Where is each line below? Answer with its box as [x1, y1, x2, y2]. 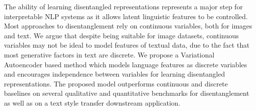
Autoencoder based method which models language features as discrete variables [4, 59, 247, 69]
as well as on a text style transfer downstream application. [4, 97, 181, 108]
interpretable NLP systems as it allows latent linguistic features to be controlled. [4, 11, 248, 21]
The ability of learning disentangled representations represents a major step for [4, 1, 243, 11]
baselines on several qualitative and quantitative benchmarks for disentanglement [4, 88, 250, 98]
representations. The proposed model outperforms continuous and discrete [4, 78, 228, 88]
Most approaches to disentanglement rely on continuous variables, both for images [4, 21, 253, 31]
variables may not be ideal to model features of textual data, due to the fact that [4, 40, 250, 50]
